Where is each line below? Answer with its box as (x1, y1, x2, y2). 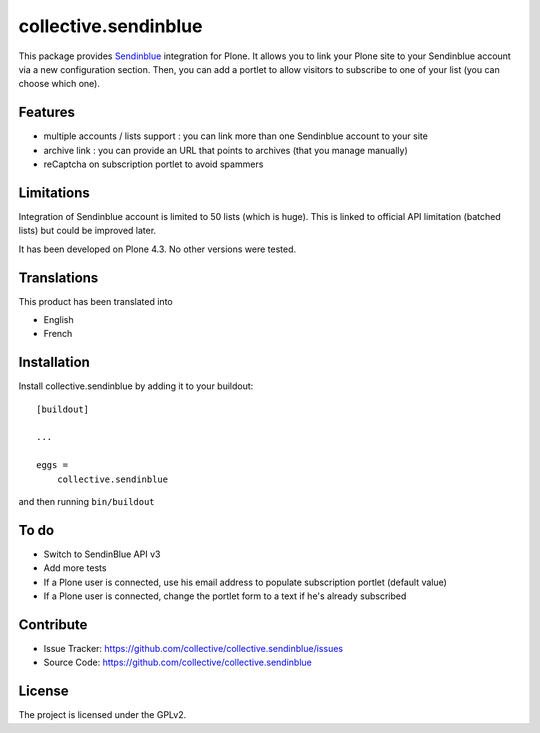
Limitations (18, 184, 90, 201)
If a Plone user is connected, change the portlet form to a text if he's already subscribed (43, 590, 407, 602)
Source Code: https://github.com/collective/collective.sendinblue (43, 656, 312, 669)
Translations (18, 269, 99, 286)
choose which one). (18, 78, 100, 90)
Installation (18, 354, 90, 371)
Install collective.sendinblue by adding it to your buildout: (18, 380, 254, 392)
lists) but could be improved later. (18, 225, 157, 237)
